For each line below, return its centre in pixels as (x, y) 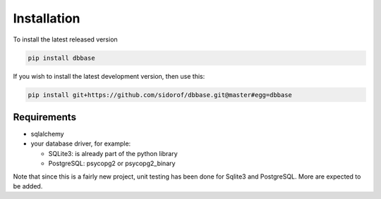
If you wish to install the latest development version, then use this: (109, 76)
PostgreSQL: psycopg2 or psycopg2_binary (112, 163)
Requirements (45, 117)
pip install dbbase (61, 58)
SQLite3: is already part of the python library (113, 153)
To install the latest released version (65, 39)
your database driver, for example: (81, 143)
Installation (47, 18)
